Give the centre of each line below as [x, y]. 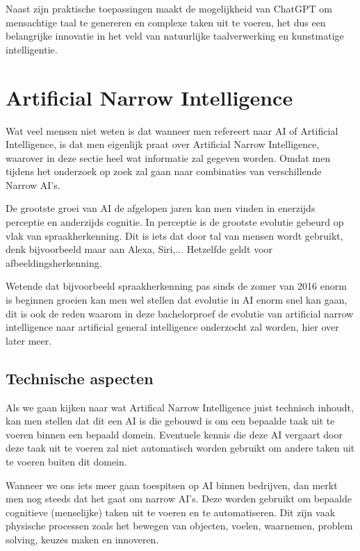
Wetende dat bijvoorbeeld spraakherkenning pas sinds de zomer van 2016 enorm [176, 286]
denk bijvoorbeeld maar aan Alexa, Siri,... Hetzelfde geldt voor [139, 249]
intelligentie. [32, 49]
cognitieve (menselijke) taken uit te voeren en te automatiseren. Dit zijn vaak [171, 512]
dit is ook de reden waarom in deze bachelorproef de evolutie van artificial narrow [180, 313]
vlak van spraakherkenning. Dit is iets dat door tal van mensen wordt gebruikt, [174, 235]
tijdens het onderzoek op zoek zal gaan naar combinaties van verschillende [164, 171]
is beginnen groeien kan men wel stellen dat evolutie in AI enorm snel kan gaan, [177, 300]
